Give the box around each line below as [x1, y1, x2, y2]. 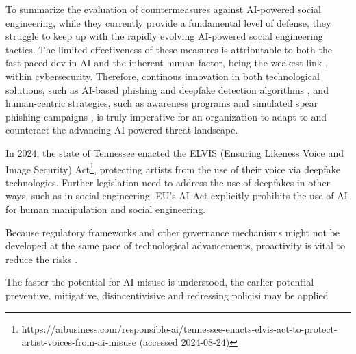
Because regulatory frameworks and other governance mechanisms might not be [5, 225, 340, 239]
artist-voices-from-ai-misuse [21, 335, 136, 349]
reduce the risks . [5, 251, 77, 266]
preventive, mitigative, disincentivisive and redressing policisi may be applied [5, 288, 329, 302]
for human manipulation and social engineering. [5, 201, 206, 216]
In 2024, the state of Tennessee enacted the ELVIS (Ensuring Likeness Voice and [5, 145, 344, 160]
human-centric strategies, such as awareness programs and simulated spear [5, 96, 318, 110]
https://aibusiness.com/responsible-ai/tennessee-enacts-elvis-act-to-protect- [21, 321, 338, 336]
